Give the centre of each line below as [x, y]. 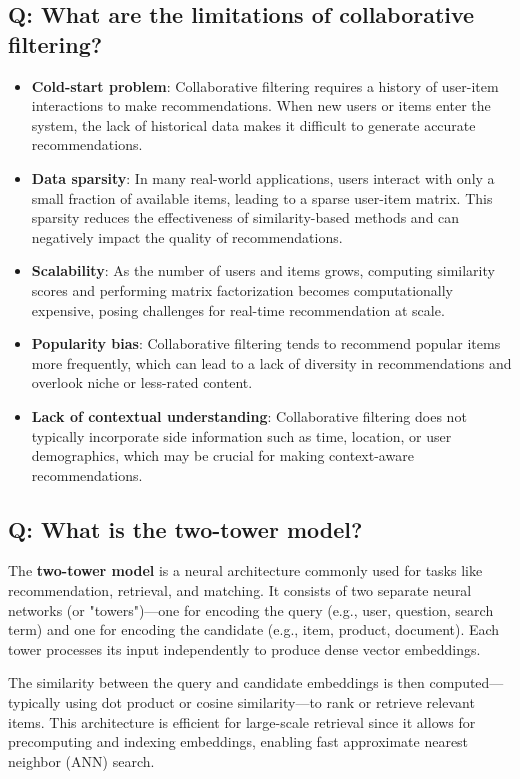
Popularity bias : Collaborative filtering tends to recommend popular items [266, 343]
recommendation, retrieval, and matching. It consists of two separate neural [240, 590]
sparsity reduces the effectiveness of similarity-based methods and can [245, 217]
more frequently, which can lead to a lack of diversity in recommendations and [271, 362]
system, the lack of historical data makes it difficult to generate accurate [253, 124]
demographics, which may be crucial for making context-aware [222, 455]
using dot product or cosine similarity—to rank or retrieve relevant [270, 702]
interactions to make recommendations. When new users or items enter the [261, 105]
